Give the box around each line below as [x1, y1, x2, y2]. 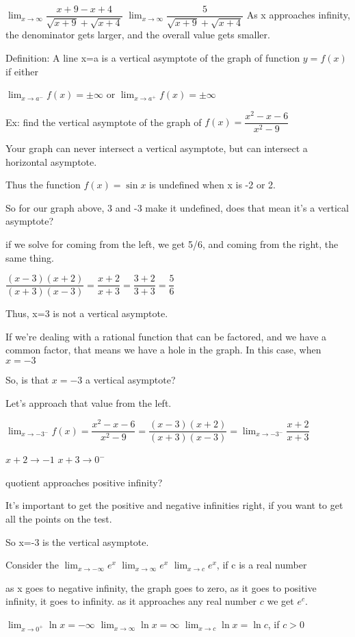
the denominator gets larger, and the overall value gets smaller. [5, 27, 270, 42]
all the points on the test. [5, 512, 112, 526]
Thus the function [5, 177, 81, 192]
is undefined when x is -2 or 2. [149, 177, 276, 192]
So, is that [5, 372, 49, 386]
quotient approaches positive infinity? [5, 475, 163, 489]
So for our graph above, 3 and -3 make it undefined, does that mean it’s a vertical [5, 200, 349, 214]
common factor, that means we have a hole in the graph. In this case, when [5, 342, 321, 357]
